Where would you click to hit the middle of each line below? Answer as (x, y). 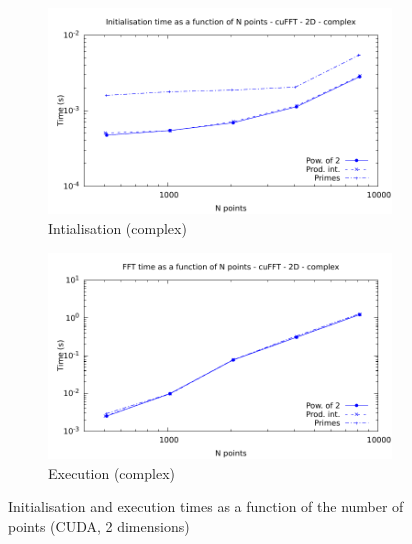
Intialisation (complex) (117, 227)
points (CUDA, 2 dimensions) (99, 525)
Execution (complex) (111, 472)
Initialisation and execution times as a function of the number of (206, 506)
